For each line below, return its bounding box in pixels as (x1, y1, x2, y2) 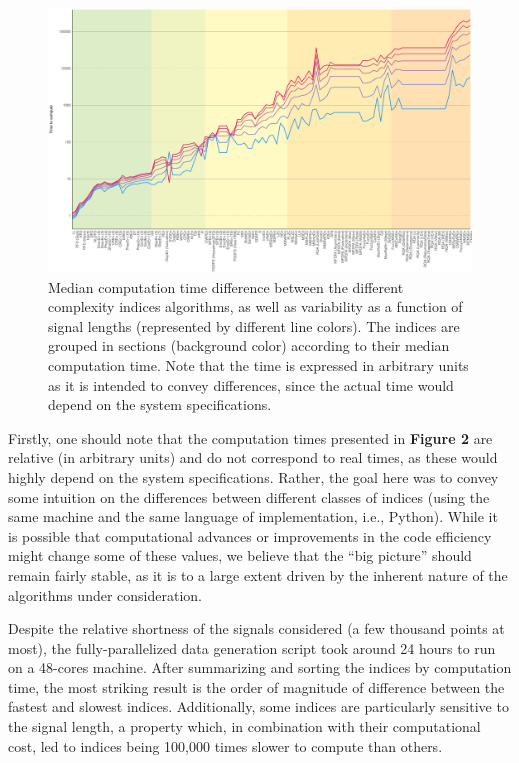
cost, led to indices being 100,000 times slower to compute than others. (8, 735, 443, 756)
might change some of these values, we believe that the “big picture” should (8, 545, 472, 566)
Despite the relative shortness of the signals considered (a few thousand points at (8, 618, 505, 639)
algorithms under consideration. (8, 584, 202, 605)
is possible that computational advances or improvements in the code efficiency (8, 525, 492, 546)
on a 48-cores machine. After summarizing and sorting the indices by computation (8, 657, 512, 678)
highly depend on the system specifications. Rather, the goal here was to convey (8, 466, 499, 487)
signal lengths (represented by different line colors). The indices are (48, 315, 460, 336)
